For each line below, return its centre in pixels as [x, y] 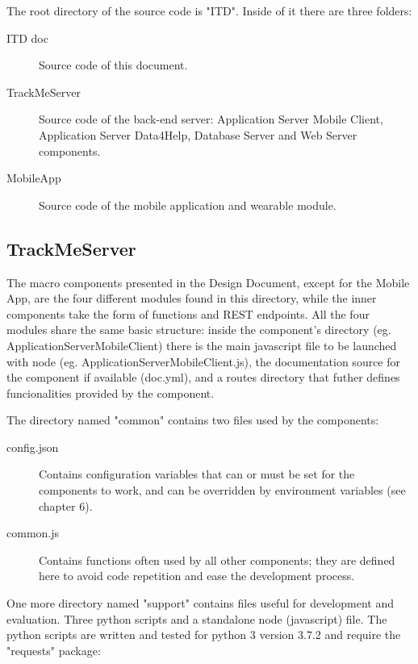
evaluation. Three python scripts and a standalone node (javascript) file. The [197, 618]
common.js [33, 533]
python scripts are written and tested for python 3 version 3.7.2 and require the [204, 635]
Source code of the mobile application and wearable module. [188, 205]
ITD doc [27, 38]
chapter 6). [66, 505]
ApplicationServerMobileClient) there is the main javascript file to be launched [202, 345]
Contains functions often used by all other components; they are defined [217, 560]
